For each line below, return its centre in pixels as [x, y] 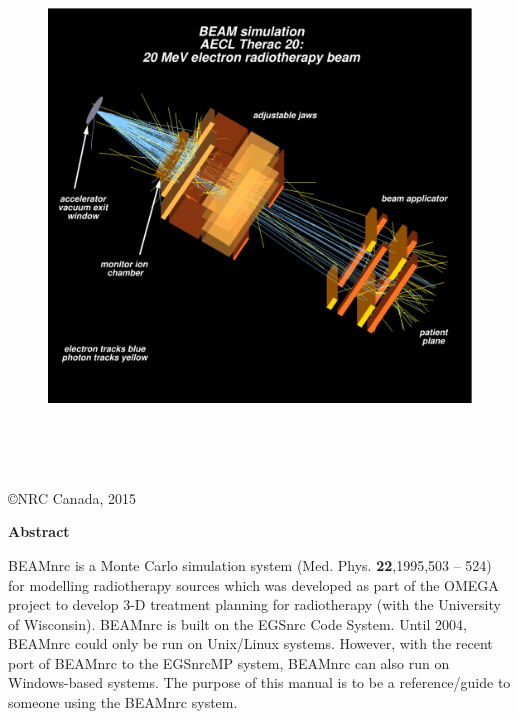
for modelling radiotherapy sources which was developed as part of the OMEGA [253, 584]
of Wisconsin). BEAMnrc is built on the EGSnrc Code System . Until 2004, [237, 623]
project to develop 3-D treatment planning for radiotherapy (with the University [254, 604]
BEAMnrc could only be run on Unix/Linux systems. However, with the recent [250, 643]
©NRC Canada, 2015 [72, 497]
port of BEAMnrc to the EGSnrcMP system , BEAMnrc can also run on [229, 662]
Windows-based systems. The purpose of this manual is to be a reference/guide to [259, 682]
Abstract [39, 531]
